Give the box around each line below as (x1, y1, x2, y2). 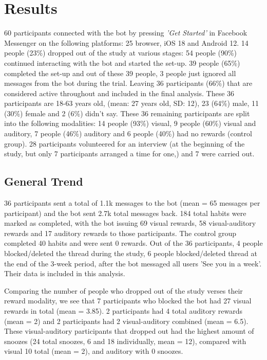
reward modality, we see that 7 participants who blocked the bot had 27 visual (4, 295, 252, 306)
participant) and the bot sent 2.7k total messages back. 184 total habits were (4, 207, 246, 218)
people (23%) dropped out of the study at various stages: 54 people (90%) (4, 47, 237, 58)
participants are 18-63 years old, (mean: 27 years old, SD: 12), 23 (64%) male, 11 (4, 98, 259, 109)
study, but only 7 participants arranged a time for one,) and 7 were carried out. (4, 148, 255, 159)
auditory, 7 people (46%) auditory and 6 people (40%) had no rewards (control (4, 128, 252, 139)
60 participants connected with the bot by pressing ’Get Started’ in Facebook (4, 27, 247, 38)
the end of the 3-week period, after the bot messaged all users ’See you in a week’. (4, 258, 262, 268)
